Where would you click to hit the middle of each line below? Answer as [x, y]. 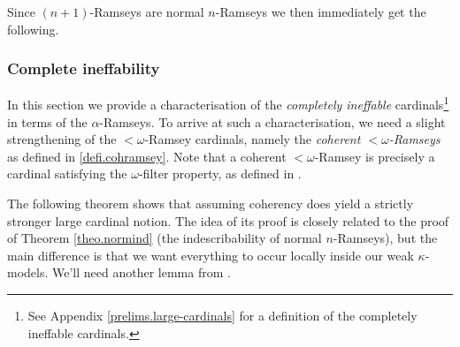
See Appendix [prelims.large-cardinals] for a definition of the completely [222, 315]
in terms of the [47, 121]
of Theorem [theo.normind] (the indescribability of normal [165, 238]
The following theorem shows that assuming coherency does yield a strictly [211, 204]
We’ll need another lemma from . [142, 272]
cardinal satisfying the [67, 173]
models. [28, 272]
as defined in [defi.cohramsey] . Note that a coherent [147, 156]
